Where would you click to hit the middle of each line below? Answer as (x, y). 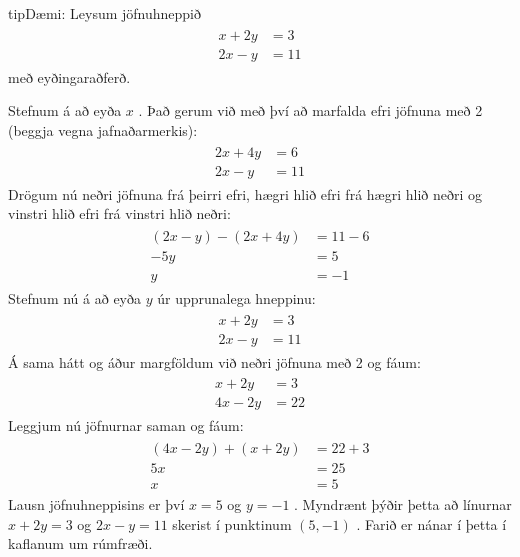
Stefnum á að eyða (65, 110)
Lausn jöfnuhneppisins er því (96, 503)
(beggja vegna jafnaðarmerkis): (103, 129)
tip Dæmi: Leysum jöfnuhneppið (105, 13)
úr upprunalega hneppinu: (236, 297)
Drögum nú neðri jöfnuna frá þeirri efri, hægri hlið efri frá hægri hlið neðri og (245, 193)
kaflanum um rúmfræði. (80, 543)
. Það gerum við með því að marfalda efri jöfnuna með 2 (310, 110)
